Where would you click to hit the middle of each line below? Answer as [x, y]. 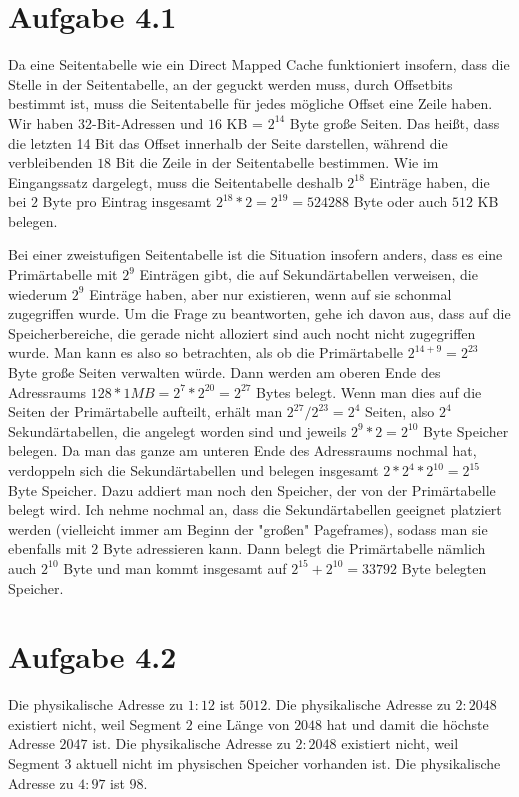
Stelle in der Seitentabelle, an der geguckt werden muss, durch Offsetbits [230, 83]
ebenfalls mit [47, 548]
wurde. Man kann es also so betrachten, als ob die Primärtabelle [205, 352]
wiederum [38, 293]
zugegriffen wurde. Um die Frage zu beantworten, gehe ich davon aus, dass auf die [259, 313]
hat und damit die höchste [407, 723]
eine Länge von [243, 723]
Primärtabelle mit [63, 274]
